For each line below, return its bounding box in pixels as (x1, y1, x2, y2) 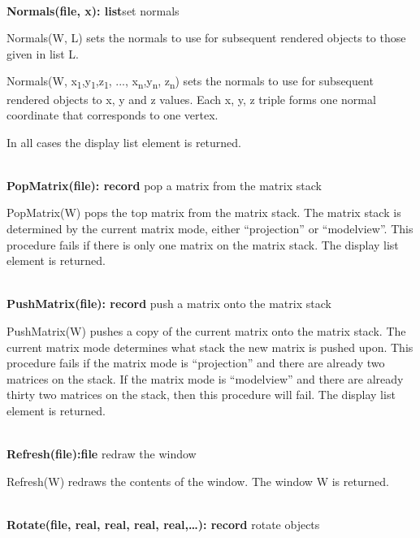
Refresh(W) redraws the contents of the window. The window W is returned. (6, 472, 389, 489)
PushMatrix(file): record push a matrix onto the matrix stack (6, 295, 331, 312)
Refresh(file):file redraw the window (6, 445, 197, 462)
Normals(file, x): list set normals (6, 2, 180, 19)
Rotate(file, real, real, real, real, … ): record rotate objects (6, 515, 320, 532)
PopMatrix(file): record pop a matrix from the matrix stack (6, 176, 322, 193)
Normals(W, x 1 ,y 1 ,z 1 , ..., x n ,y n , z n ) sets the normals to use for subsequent (6, 72, 374, 92)
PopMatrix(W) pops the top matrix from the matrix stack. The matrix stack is (6, 204, 401, 221)
